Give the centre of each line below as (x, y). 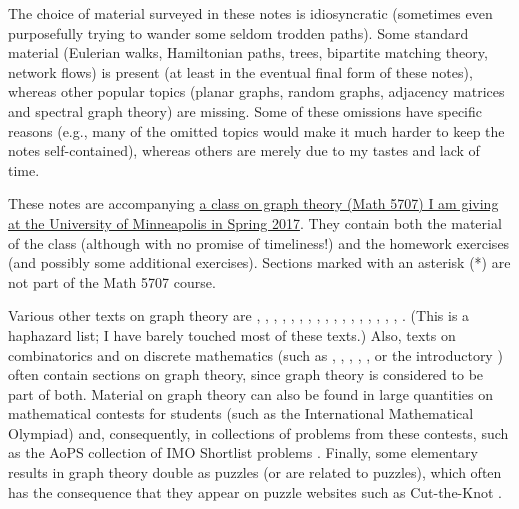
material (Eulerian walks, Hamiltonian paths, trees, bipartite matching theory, (248, 52)
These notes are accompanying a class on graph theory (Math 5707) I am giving (253, 203)
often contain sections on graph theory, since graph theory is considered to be (246, 374)
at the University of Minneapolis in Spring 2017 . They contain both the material (255, 222)
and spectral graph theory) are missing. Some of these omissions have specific (245, 110)
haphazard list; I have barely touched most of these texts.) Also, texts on (232, 334)
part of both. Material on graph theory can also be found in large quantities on (250, 393)
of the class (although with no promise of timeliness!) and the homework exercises (259, 242)
